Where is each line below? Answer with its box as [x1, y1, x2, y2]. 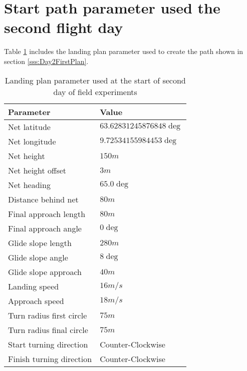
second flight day [4, 17, 123, 37]
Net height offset [8, 164, 67, 176]
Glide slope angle [8, 251, 68, 263]
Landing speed [8, 280, 59, 292]
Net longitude [8, 135, 56, 147]
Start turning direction [8, 338, 88, 350]
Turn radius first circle [8, 309, 87, 321]
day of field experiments [53, 85, 137, 97]
